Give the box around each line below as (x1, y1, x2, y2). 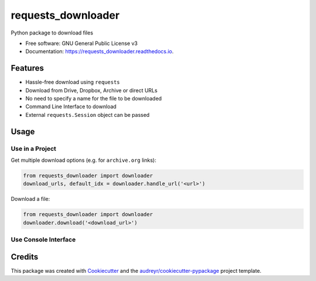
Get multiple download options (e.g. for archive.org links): (11, 157, 156, 164)
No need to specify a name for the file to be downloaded (25, 95, 162, 102)
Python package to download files (11, 29, 94, 36)
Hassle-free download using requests (25, 79, 120, 86)
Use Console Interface (11, 235, 76, 244)
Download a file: (11, 196, 50, 203)
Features (11, 63, 44, 73)
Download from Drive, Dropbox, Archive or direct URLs (25, 86, 158, 93)
